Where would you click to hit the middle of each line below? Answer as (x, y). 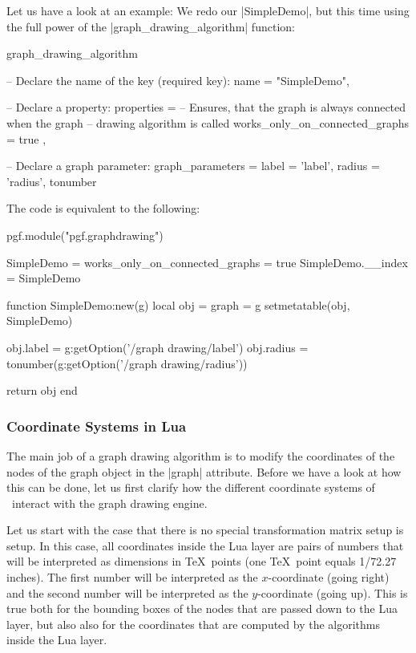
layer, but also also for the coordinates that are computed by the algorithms (194, 624)
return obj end (42, 390)
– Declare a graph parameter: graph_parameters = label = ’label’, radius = (193, 166)
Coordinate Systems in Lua (97, 426)
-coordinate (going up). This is (333, 592)
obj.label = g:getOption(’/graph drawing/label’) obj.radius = (158, 347)
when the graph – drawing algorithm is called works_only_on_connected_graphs (208, 122)
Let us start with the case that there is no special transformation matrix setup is (205, 530)
